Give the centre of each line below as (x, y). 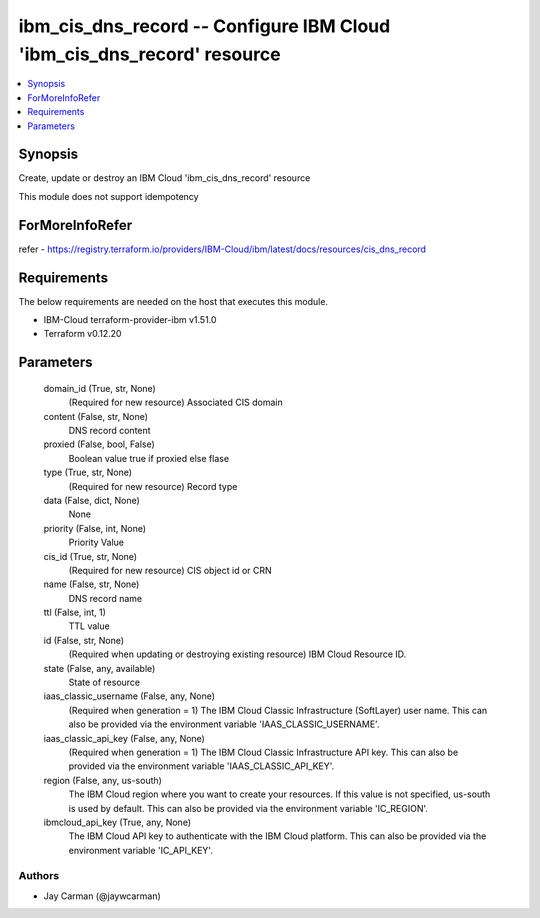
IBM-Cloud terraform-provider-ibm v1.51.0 (130, 320)
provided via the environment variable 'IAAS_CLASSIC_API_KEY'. (201, 766)
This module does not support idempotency (108, 196)
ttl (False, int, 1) (75, 612)
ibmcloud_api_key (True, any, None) (117, 822)
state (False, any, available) (99, 668)
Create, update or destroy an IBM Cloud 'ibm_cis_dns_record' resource (164, 178)
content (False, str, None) (96, 416)
